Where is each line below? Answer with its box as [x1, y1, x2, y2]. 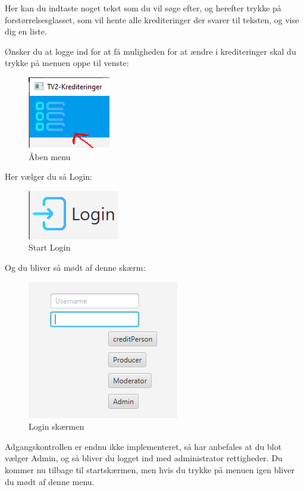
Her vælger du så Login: [5, 170, 92, 183]
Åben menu [29, 150, 71, 162]
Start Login [29, 241, 71, 254]
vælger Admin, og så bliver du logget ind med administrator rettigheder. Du [5, 452, 283, 464]
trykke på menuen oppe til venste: [5, 57, 129, 69]
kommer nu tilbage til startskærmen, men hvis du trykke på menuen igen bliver [5, 463, 294, 476]
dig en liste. [5, 25, 47, 37]
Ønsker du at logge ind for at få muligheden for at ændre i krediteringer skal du [5, 45, 296, 57]
